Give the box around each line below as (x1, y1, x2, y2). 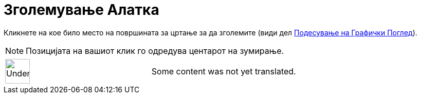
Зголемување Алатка (4, 1, 159, 18)
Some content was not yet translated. (151, 66, 296, 76)
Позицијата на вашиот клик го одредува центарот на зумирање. (26, 45, 284, 56)
